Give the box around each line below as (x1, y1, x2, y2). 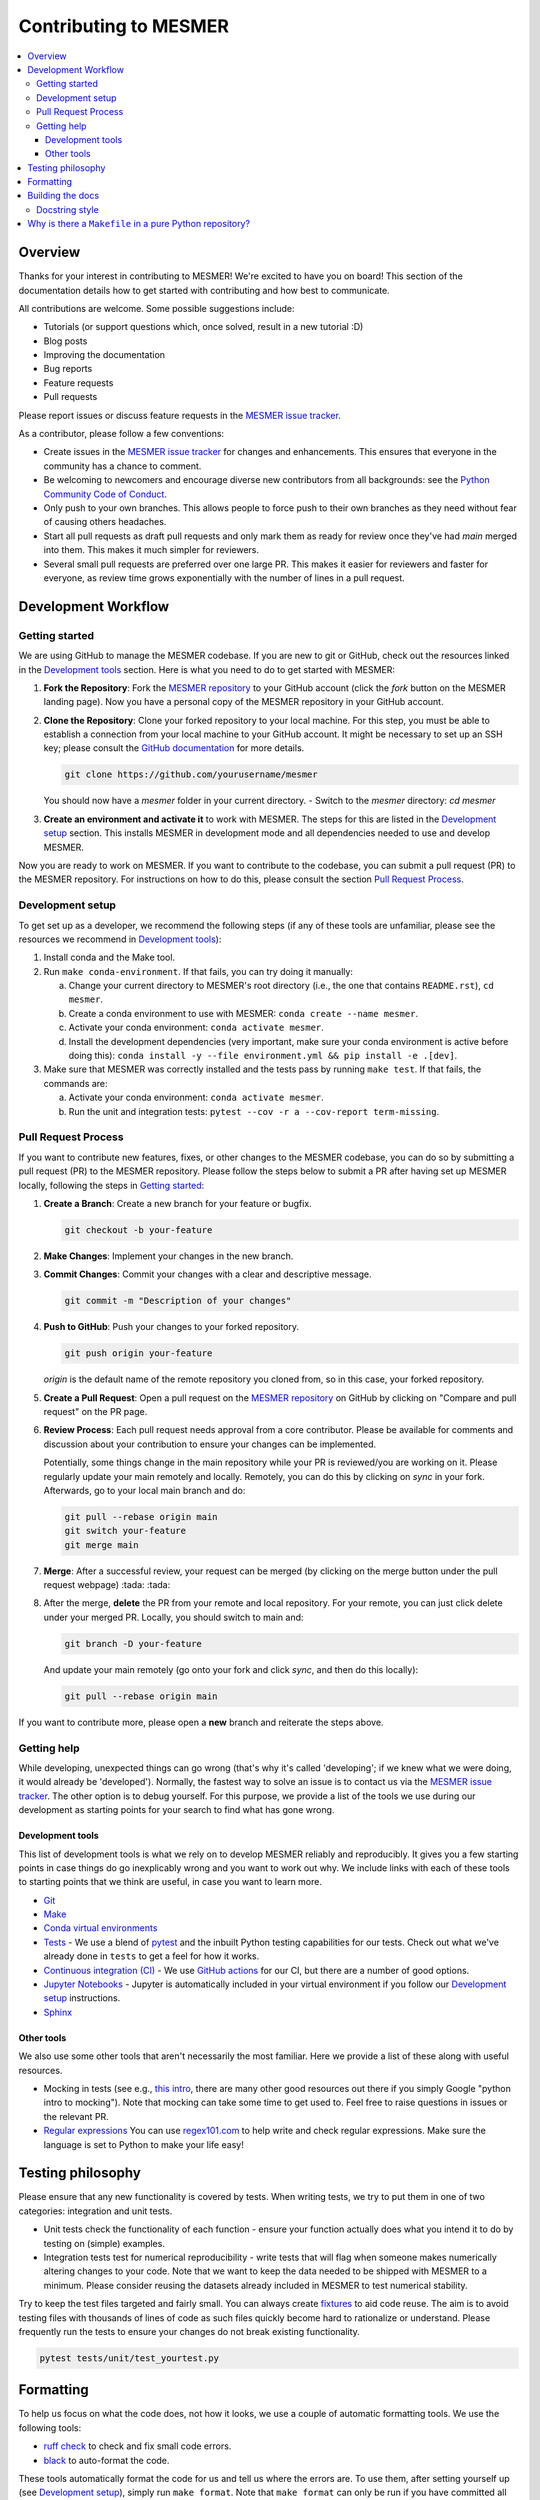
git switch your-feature (64, 1525, 187, 1537)
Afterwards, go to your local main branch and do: (43, 1484, 246, 1496)
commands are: (43, 1077, 109, 1089)
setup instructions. (43, 1992, 121, 2004)
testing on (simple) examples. (43, 2237, 165, 2249)
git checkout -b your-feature (64, 1224, 213, 1235)
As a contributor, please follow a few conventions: (18, 428, 225, 440)
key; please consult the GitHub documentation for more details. (43, 742, 305, 754)
